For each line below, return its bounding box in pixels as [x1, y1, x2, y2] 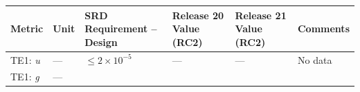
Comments [297, 21, 350, 36]
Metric [10, 21, 44, 36]
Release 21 [235, 8, 287, 22]
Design [84, 34, 118, 49]
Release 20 [172, 8, 224, 22]
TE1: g [10, 69, 39, 84]
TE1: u [10, 52, 40, 67]
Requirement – [84, 21, 157, 36]
